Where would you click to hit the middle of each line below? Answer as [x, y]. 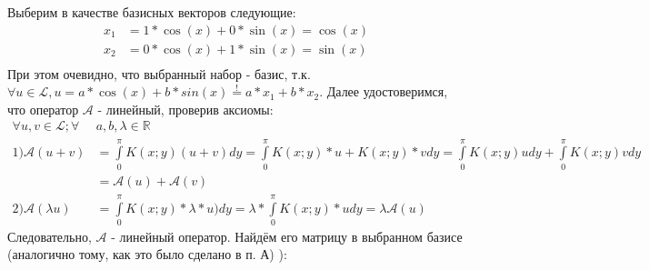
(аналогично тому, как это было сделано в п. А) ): [147, 254]
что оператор [43, 109]
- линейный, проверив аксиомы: [185, 109]
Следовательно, [50, 236]
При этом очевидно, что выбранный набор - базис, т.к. [159, 73]
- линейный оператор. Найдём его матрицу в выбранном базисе [287, 236]
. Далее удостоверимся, [384, 91]
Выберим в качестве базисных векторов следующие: [152, 12]
